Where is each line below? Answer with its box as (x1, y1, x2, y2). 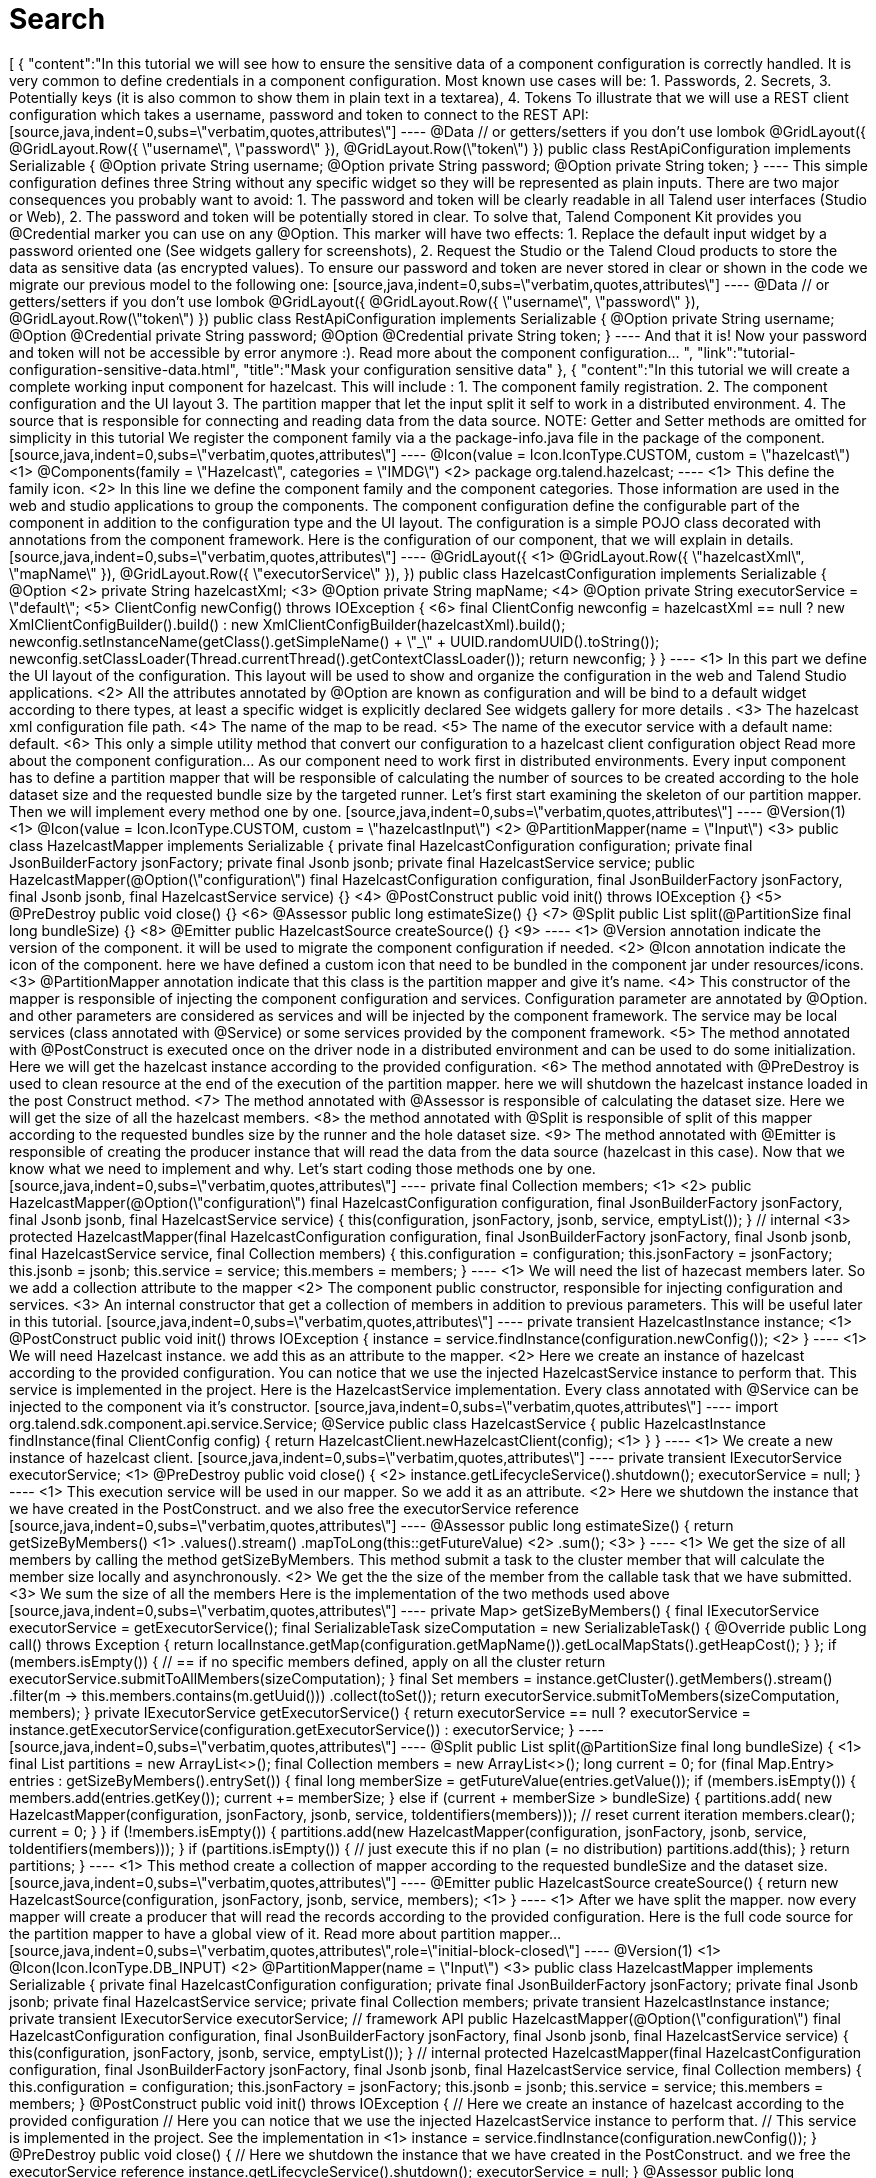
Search (9, 2, 106, 36)
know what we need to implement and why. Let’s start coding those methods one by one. (9, 1159, 596, 1177)
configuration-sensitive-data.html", (9, 360, 239, 378)
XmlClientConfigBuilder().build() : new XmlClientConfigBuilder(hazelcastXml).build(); (9, 615, 566, 633)
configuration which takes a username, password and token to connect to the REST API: (9, 105, 589, 123)
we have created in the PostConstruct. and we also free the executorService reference (9, 1499, 579, 1517)
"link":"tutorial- (696, 343, 796, 361)
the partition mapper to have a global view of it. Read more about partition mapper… (9, 1924, 562, 1942)
